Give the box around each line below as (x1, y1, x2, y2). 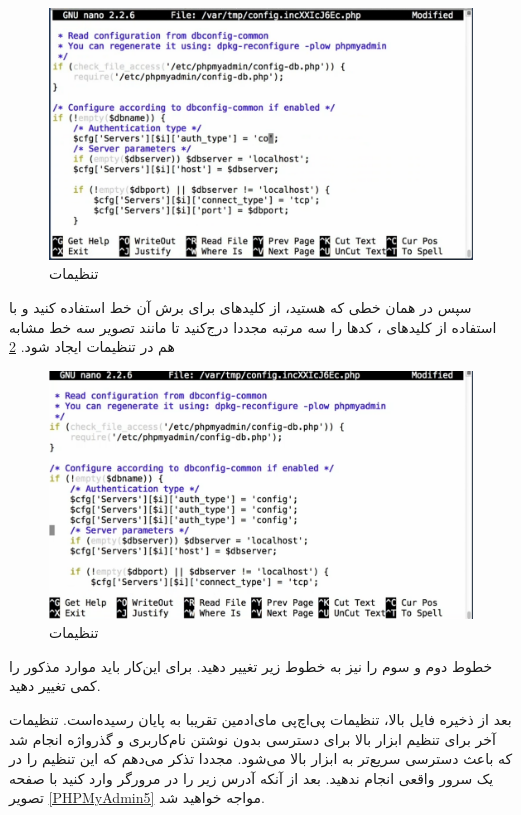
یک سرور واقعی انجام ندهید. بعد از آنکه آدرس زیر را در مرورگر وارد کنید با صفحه (9, 767, 494, 788)
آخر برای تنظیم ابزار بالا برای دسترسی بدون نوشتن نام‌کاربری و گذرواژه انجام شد (9, 728, 496, 749)
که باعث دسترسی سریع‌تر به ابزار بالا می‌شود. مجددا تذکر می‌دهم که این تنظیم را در (9, 748, 513, 769)
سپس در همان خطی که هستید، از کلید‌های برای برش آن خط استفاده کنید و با (9, 296, 472, 317)
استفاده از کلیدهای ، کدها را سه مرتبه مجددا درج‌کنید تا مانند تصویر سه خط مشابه (9, 316, 497, 337)
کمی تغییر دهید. (9, 675, 101, 696)
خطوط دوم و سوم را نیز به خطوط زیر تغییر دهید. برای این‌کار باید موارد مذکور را (9, 655, 493, 676)
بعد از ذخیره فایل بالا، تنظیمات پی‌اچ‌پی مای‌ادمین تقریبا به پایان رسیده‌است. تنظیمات (9, 708, 512, 729)
